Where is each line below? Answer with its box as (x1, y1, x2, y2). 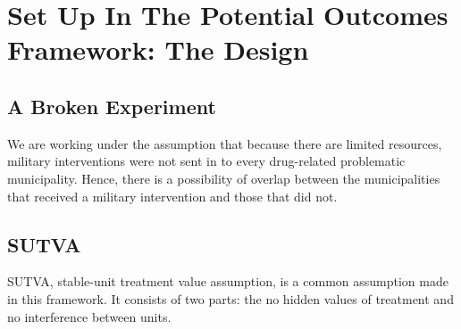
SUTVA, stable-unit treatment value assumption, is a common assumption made (7, 272, 448, 291)
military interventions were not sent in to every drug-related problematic (7, 152, 406, 170)
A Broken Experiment (7, 92, 216, 119)
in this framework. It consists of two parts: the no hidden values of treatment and (7, 289, 454, 308)
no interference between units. (7, 307, 172, 325)
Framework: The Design (7, 31, 309, 68)
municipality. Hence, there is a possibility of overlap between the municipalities (7, 169, 440, 187)
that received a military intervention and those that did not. (7, 186, 338, 205)
